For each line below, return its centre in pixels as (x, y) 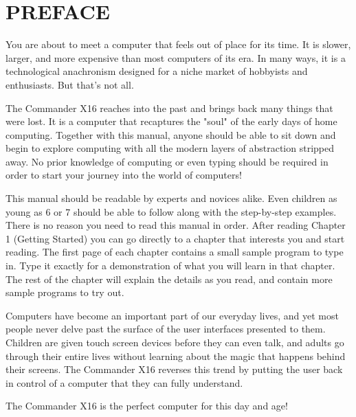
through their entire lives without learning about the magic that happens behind (176, 356)
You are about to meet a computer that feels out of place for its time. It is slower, (178, 44)
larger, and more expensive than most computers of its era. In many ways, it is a (176, 57)
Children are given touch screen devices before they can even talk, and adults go (175, 342)
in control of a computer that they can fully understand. (124, 382)
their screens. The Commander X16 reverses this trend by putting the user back (174, 369)
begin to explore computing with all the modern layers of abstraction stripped (170, 148)
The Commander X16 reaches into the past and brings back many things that (169, 108)
